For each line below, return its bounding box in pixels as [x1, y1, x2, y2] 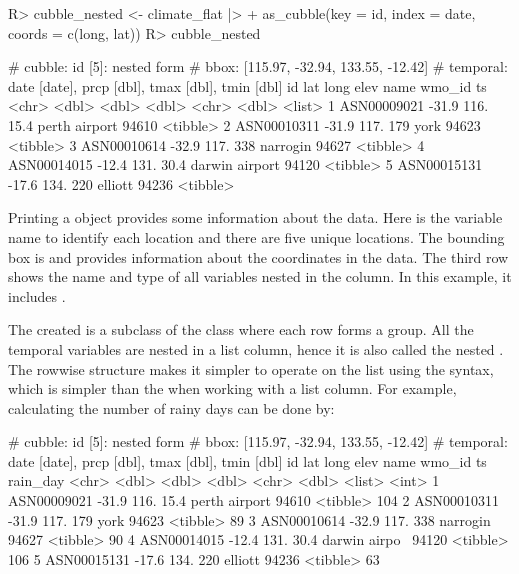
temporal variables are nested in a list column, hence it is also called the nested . [8, 338, 504, 359]
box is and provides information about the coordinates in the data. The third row [8, 246, 509, 267]
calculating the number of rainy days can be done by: [8, 397, 335, 418]
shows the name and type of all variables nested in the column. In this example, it [8, 266, 512, 287]
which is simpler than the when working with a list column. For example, [8, 378, 457, 399]
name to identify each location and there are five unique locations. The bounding [8, 226, 505, 247]
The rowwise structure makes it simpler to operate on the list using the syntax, [8, 358, 494, 379]
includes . [8, 285, 66, 306]
